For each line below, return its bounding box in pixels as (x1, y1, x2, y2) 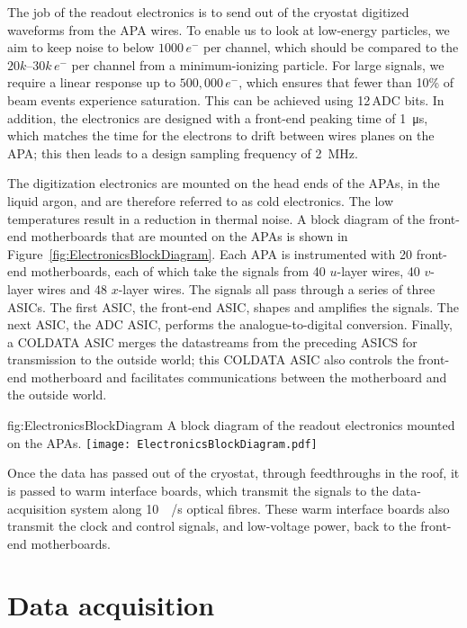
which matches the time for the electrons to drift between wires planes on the (7, 126, 435, 145)
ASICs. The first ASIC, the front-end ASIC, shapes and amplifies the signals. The (7, 297, 459, 316)
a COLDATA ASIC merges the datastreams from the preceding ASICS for (7, 332, 418, 351)
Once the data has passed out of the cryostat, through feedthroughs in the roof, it (7, 463, 460, 482)
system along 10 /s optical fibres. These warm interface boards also (70, 498, 450, 517)
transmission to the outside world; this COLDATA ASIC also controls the (7, 350, 415, 369)
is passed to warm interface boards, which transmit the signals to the (7, 480, 389, 499)
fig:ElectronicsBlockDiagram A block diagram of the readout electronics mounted (7, 416, 455, 435)
